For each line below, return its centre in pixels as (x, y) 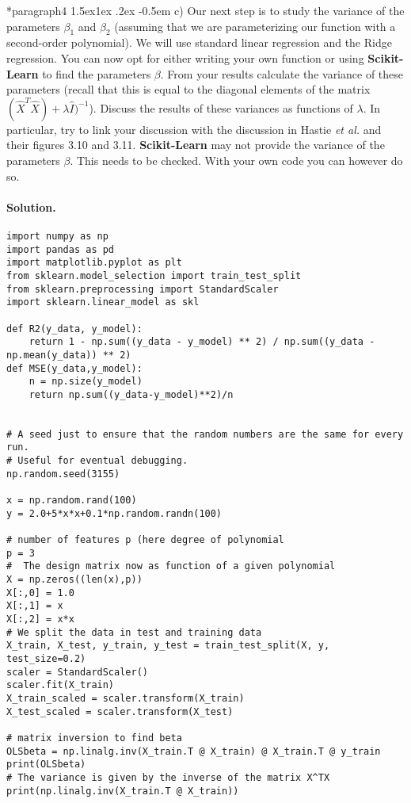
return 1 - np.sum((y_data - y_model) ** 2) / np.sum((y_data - (202, 342)
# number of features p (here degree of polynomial (145, 540)
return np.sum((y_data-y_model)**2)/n (131, 394)
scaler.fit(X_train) (61, 685)
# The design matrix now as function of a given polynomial (171, 566)
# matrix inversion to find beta (94, 738)
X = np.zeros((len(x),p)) (74, 579)
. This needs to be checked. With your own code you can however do (236, 160)
